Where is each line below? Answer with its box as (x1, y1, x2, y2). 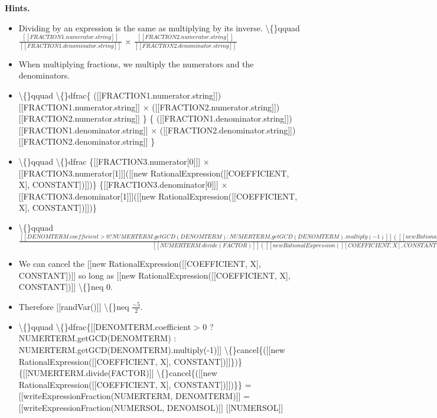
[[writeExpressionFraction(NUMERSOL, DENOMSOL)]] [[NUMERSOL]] (18, 401, 283, 413)
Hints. (5, 2, 30, 14)
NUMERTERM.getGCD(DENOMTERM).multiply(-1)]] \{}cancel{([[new (18, 343, 285, 355)
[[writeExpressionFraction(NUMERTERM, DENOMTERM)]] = (18, 390, 250, 402)
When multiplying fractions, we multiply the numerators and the (18, 57, 254, 70)
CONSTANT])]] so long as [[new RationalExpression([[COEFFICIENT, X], (18, 269, 291, 281)
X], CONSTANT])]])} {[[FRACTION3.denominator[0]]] (18, 178, 218, 191)
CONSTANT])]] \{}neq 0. (18, 280, 113, 293)
